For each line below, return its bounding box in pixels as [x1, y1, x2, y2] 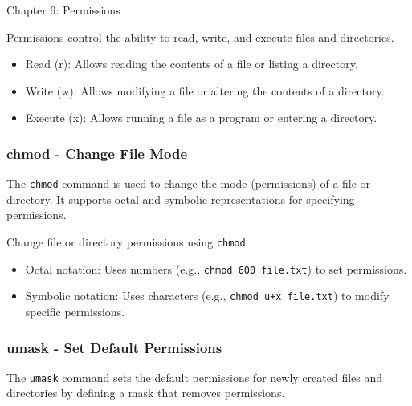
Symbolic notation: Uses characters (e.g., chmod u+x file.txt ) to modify [25, 287, 390, 304]
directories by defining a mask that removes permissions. [6, 384, 285, 401]
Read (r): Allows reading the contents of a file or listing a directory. [25, 55, 358, 72]
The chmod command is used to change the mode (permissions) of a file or [6, 175, 371, 192]
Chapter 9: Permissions [6, 2, 120, 18]
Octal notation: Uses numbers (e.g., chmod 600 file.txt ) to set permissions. [25, 260, 407, 277]
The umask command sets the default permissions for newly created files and [6, 368, 383, 385]
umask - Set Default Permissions [6, 337, 222, 357]
